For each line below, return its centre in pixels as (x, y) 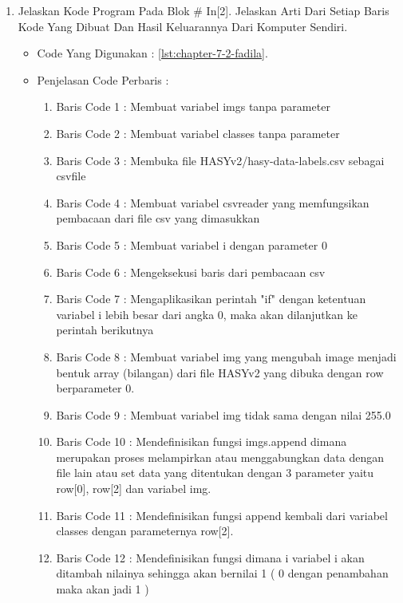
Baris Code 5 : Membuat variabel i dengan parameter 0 (192, 244)
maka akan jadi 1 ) (103, 589)
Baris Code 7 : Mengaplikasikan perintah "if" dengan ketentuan (211, 299)
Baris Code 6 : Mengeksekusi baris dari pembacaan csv (191, 272)
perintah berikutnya (105, 330)
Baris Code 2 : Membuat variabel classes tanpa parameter (198, 133)
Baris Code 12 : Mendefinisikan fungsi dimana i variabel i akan (210, 557)
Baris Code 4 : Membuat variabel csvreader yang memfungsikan (213, 202)
